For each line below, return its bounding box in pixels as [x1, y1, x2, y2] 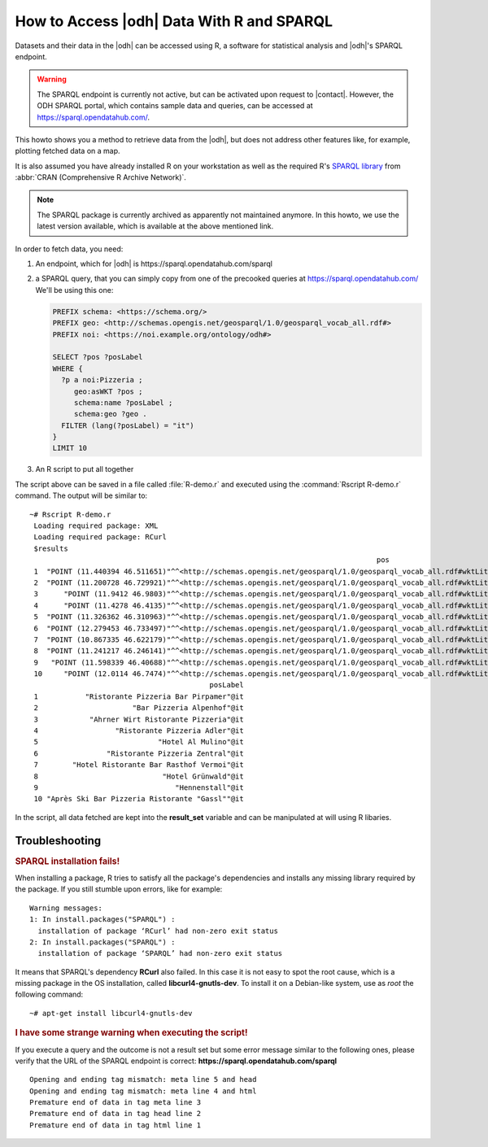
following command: [15, 989, 84, 1000]
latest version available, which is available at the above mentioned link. [37, 221, 274, 231]
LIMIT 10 [52, 443, 88, 453]
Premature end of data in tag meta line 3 [29, 1098, 202, 1107]
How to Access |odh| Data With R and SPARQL [15, 12, 333, 30]
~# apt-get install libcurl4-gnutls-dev [29, 1009, 193, 1018]
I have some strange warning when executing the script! [15, 1027, 248, 1039]
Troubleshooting [15, 834, 102, 848]
